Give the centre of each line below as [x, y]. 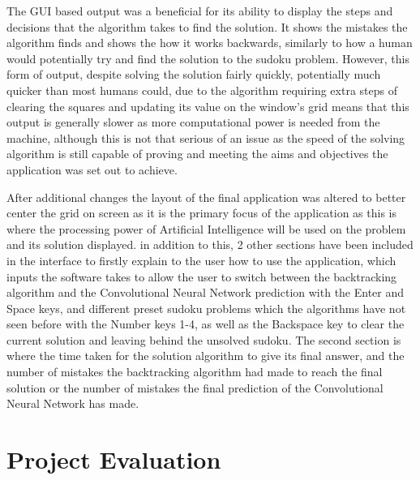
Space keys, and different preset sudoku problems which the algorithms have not [206, 308]
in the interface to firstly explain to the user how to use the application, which [201, 260]
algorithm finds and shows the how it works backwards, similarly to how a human [210, 43]
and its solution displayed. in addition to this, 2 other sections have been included [210, 244]
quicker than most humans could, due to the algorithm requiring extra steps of [202, 90]
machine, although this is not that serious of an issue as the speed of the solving [206, 137]
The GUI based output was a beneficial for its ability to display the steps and [200, 11]
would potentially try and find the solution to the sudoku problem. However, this [208, 58]
